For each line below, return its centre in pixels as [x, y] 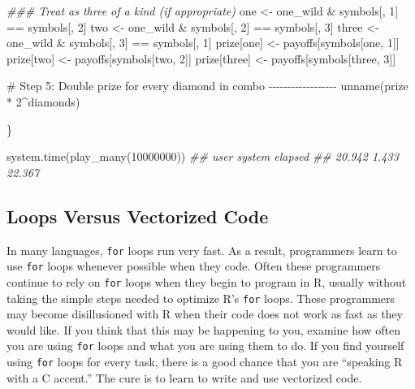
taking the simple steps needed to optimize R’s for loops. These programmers [201, 298]
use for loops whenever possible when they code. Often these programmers [194, 266]
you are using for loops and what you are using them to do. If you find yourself [205, 346]
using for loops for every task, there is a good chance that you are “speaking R [205, 362]
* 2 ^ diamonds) [43, 101]
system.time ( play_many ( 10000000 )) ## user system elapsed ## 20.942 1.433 [203, 156]
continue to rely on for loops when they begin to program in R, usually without [207, 281]
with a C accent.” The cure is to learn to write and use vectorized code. [184, 377]
